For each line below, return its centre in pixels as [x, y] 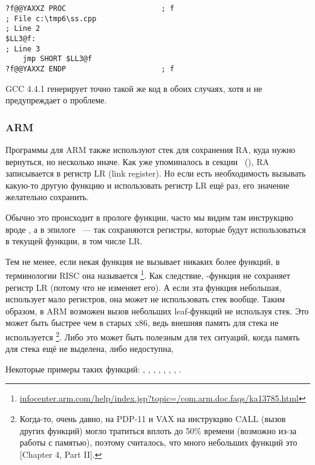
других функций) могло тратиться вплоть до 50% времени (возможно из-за [158, 430]
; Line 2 [23, 29]
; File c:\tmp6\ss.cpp [51, 18]
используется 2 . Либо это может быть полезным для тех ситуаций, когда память [153, 336]
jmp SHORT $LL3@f [57, 59]
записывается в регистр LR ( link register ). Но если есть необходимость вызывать [156, 173]
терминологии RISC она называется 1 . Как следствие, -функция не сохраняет [148, 274]
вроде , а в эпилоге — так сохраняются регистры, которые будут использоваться [156, 229]
